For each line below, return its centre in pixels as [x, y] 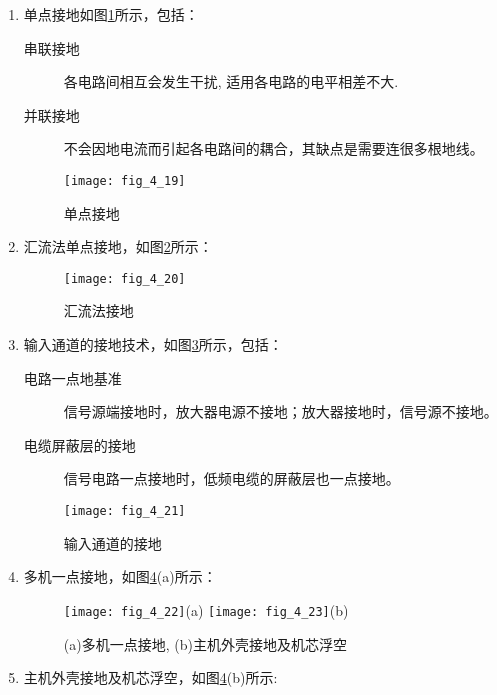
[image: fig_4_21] [124, 511]
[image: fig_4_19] [124, 180]
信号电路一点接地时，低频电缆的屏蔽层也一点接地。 [231, 478]
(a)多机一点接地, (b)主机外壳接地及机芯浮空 [205, 643]
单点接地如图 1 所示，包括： [111, 14]
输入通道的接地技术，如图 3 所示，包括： [153, 344]
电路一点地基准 [72, 377]
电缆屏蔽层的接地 [79, 444]
